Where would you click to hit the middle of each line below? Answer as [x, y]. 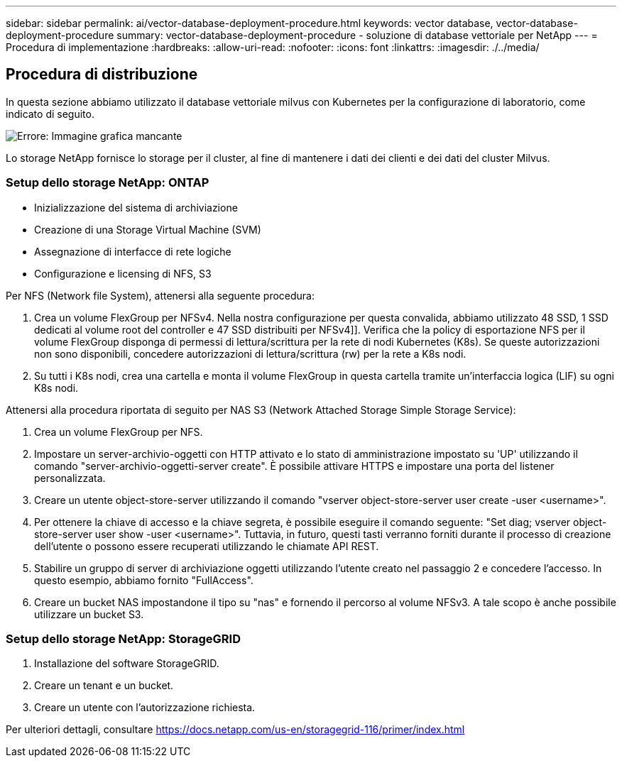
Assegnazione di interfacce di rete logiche [133, 251]
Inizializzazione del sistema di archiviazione [136, 207]
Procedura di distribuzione [102, 75]
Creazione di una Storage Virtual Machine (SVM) [148, 229]
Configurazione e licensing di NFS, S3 [123, 273]
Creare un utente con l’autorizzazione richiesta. [145, 708]
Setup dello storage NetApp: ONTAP [108, 183]
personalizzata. [70, 478]
